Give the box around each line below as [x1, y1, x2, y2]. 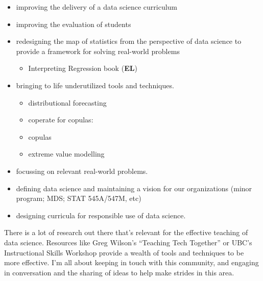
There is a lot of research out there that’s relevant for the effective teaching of [4, 227, 248, 238]
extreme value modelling [28, 148, 105, 159]
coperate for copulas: [28, 114, 93, 125]
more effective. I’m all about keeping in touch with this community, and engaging [4, 257, 259, 268]
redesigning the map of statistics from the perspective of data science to [16, 36, 242, 46]
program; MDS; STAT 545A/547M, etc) [16, 193, 141, 203]
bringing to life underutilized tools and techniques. [16, 80, 174, 90]
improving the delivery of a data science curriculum [16, 2, 178, 12]
